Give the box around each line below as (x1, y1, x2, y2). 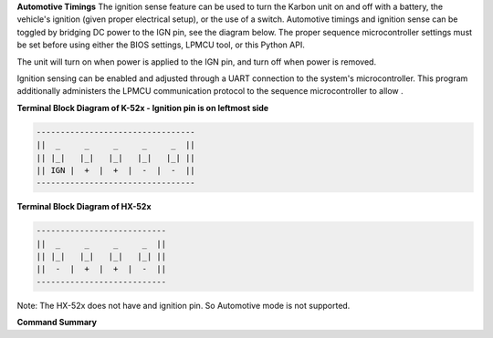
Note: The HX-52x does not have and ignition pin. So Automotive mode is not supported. (16, 300, 351, 311)
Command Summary (16, 317, 98, 328)
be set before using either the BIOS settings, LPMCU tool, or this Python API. (16, 39, 305, 50)
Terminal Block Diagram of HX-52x (16, 201, 152, 212)
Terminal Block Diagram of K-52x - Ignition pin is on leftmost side (16, 102, 269, 113)
